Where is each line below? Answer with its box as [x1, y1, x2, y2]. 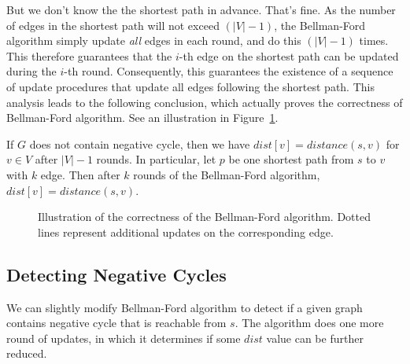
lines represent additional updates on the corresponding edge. [38, 223, 334, 240]
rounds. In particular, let [96, 151, 216, 167]
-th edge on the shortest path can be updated [179, 47, 399, 64]
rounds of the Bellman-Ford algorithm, [133, 166, 320, 182]
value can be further [266, 329, 364, 346]
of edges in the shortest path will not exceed [6, 17, 220, 33]
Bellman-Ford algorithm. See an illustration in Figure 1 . [6, 109, 279, 126]
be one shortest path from [228, 151, 354, 167]
